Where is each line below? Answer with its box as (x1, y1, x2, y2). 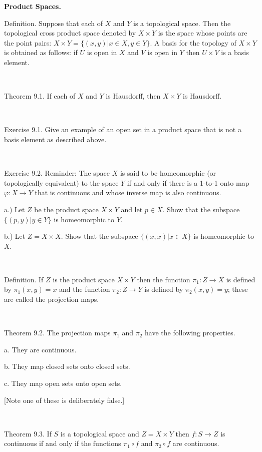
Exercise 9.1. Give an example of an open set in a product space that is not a (4, 124, 241, 135)
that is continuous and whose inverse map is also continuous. (35, 187, 221, 198)
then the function (137, 274, 190, 284)
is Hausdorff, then (106, 91, 161, 101)
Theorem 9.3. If (4, 428, 52, 438)
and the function (59, 284, 110, 294)
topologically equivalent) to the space (4, 177, 119, 188)
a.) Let (4, 204, 25, 214)
